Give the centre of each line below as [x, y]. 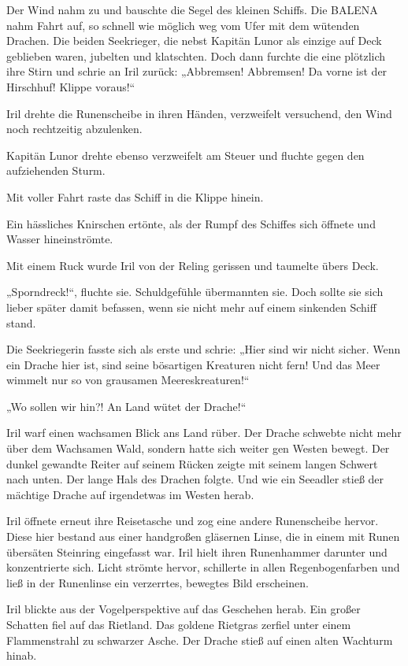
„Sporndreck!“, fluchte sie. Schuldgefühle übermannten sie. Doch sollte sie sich [195, 292]
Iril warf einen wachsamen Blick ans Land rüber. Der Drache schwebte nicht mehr [204, 433]
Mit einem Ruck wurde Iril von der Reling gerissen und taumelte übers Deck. [193, 265]
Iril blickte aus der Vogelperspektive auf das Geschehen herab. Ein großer [184, 609]
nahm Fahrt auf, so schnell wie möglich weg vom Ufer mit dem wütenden [183, 25]
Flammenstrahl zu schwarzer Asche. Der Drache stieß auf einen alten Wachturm [200, 640]
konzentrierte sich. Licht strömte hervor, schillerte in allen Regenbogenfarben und [203, 567]
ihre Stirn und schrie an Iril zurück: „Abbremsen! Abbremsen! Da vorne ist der [197, 71]
